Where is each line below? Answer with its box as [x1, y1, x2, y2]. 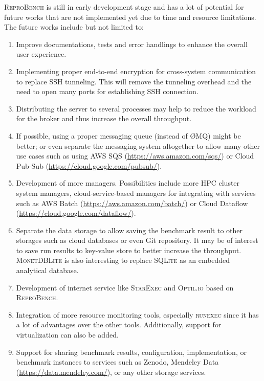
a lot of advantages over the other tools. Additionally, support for [16, 319, 222, 330]
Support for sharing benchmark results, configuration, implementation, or [16, 346, 247, 357]
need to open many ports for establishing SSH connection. [16, 86, 199, 97]
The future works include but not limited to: [4, 21, 144, 32]
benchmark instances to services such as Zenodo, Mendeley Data [16, 356, 219, 367]
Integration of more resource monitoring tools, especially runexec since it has [16, 309, 259, 320]
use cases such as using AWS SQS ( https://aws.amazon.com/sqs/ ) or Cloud [16, 150, 254, 161]
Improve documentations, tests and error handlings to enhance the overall [16, 38, 248, 49]
